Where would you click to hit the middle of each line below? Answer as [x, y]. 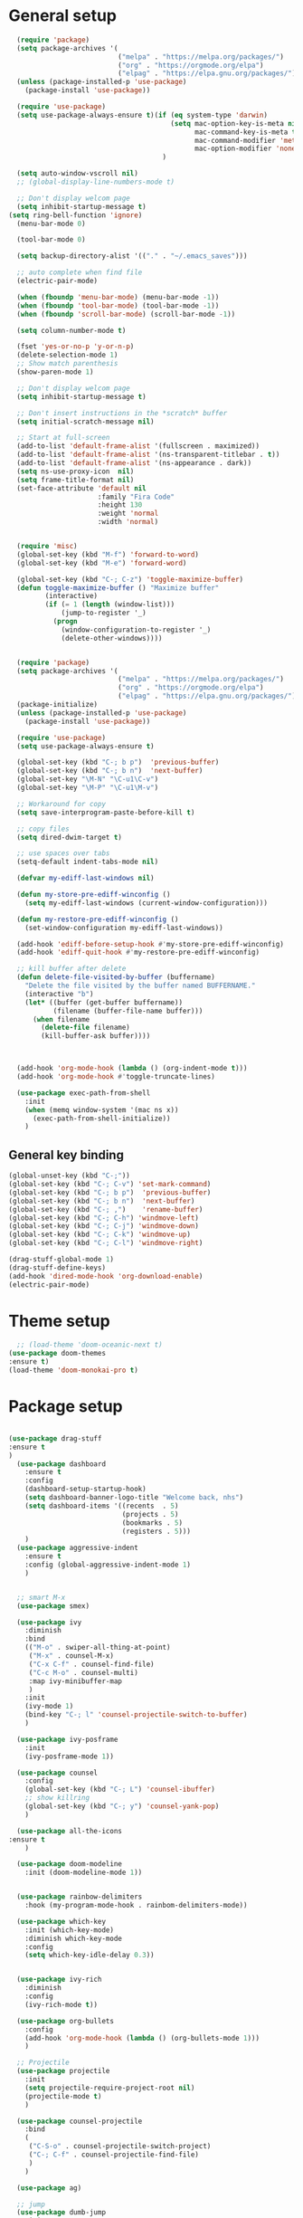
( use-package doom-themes [57, 1354]
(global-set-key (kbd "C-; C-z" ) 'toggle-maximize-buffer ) [130, 579]
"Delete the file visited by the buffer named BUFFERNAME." [140, 986]
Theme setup [59, 1321]
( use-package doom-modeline [70, 1864]
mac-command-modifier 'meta [247, 140]
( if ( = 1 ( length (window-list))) [110, 604]
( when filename [61, 1019]
